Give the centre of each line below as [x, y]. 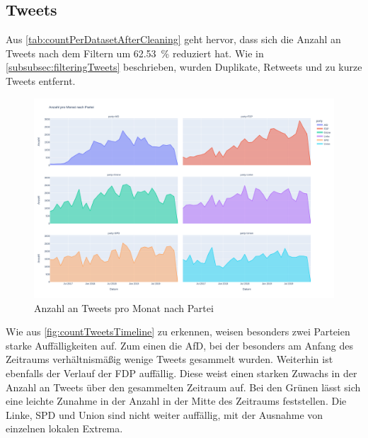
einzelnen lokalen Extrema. [64, 428]
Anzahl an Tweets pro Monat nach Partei [124, 307]
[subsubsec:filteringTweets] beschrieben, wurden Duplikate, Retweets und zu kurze [184, 67]
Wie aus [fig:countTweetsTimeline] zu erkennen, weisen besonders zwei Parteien [178, 332]
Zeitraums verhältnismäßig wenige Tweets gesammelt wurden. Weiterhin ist [169, 359]
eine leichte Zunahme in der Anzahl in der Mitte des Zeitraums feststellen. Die [176, 401]
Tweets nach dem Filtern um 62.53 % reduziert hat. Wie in [135, 53]
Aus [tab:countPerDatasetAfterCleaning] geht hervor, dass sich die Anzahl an [173, 39]
